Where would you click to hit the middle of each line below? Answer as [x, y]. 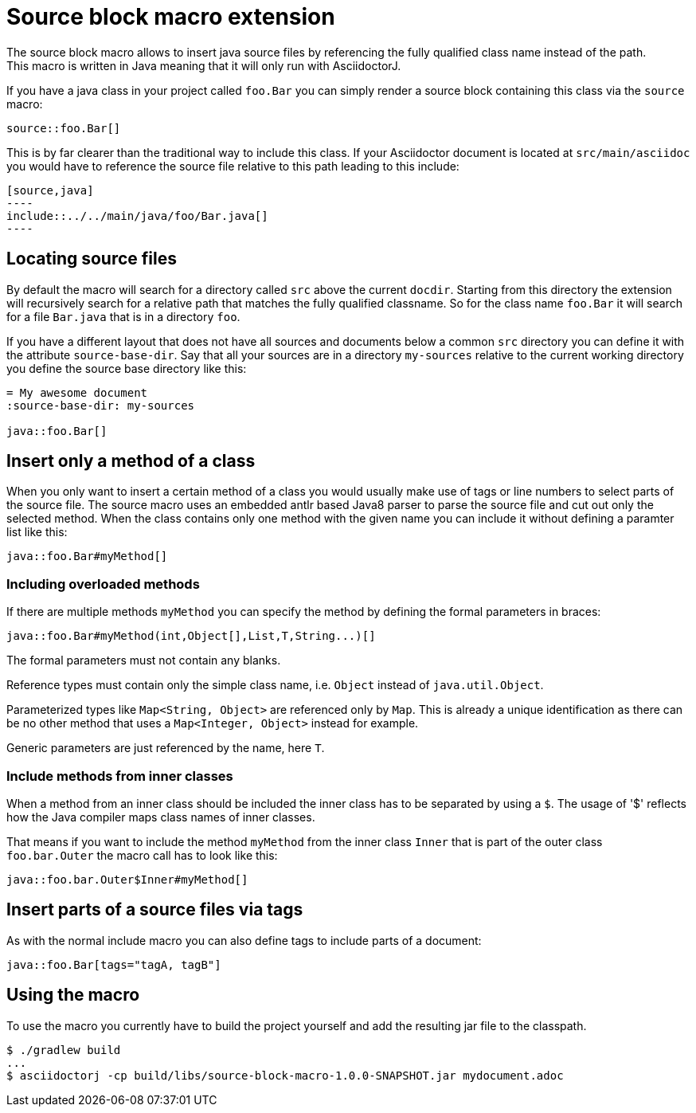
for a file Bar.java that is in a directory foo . [123, 316]
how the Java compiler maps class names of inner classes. [161, 817]
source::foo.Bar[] [64, 128]
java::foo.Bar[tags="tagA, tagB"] [114, 964]
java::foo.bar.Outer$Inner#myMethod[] [127, 879]
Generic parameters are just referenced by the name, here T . [166, 748]
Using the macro [73, 995]
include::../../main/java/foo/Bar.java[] [137, 216]
